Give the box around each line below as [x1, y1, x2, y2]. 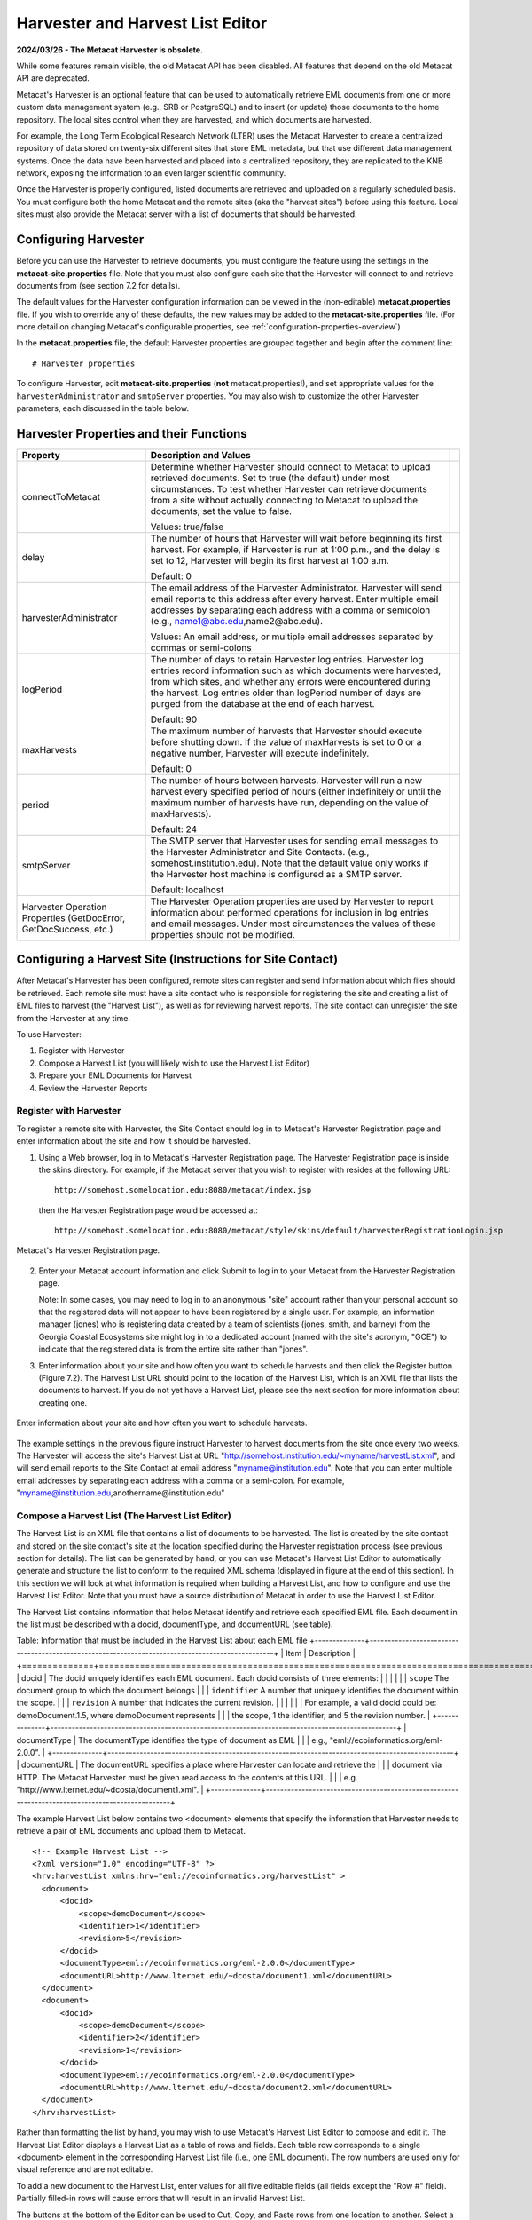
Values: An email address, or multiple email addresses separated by [150, 630, 434, 643]
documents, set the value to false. [150, 504, 293, 517]
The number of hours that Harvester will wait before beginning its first [150, 532, 442, 544]
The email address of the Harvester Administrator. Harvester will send [150, 582, 442, 594]
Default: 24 [150, 822, 198, 835]
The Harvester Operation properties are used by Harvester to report [150, 895, 434, 908]
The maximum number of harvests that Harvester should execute [150, 725, 423, 737]
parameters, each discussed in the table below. [16, 403, 190, 414]
